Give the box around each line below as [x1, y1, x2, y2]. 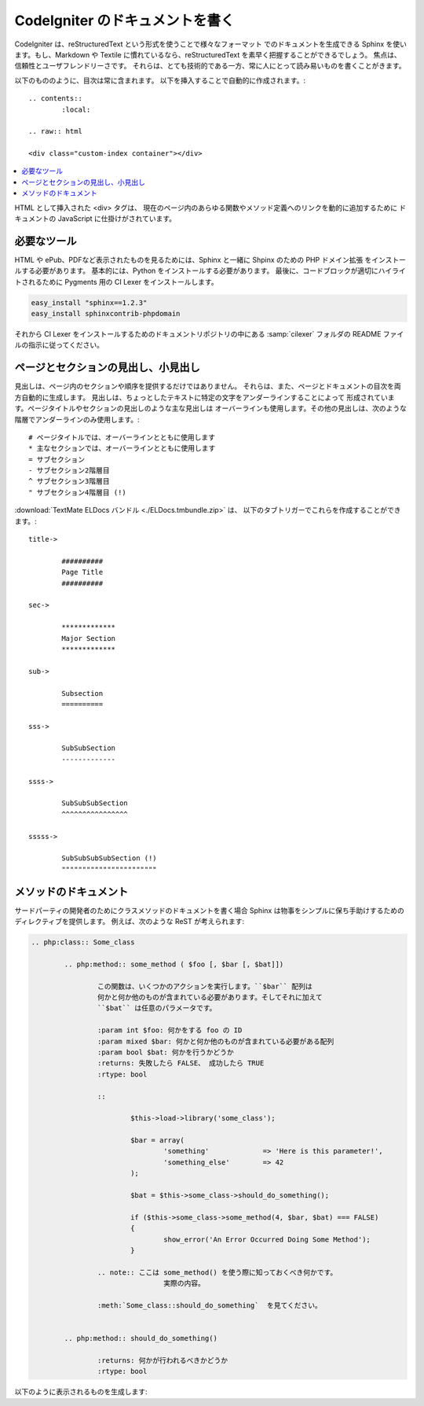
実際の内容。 [163, 1279, 206, 1288]
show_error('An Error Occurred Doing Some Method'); [163, 1235, 371, 1244]
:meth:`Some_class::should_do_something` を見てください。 [97, 1301, 322, 1309]
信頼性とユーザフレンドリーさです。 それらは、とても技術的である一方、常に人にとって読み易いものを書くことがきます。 [14, 61, 406, 71]
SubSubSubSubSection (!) [61, 854, 157, 863]
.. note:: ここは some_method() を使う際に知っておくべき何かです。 [97, 1268, 338, 1277]
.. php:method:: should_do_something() [64, 1334, 217, 1343]
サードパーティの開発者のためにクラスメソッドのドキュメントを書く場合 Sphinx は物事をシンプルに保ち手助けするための [14, 905, 404, 915]
